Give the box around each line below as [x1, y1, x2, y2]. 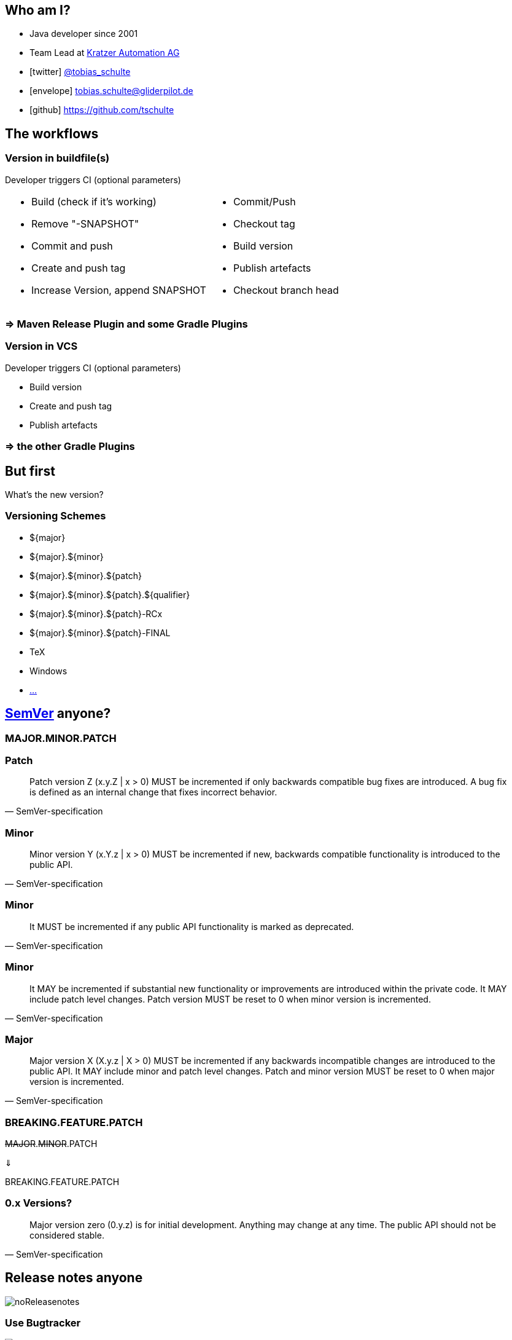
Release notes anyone [5, 1270, 143, 1286]
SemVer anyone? [5, 706, 111, 722]
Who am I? [5, 2, 71, 18]
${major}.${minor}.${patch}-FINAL [29, 627, 171, 638]
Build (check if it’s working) [31, 195, 157, 208]
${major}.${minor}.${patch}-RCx [29, 608, 163, 619]
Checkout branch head [233, 283, 339, 296]
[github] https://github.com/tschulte [29, 104, 174, 116]
